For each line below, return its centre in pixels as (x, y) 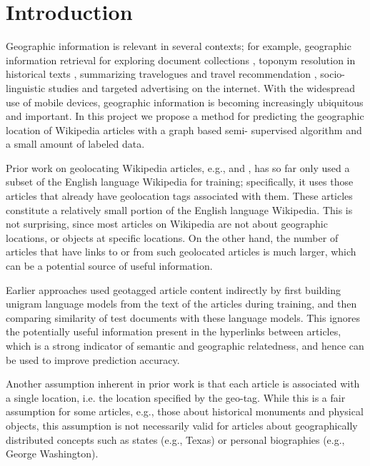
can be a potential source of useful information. (109, 266)
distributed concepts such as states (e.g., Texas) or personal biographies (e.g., (175, 439)
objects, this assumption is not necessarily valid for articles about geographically (182, 425)
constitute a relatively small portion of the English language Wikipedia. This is (179, 209)
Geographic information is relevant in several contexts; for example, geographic (179, 46)
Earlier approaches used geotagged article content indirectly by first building (173, 289)
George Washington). (52, 454)
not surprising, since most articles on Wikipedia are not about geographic (167, 224)
